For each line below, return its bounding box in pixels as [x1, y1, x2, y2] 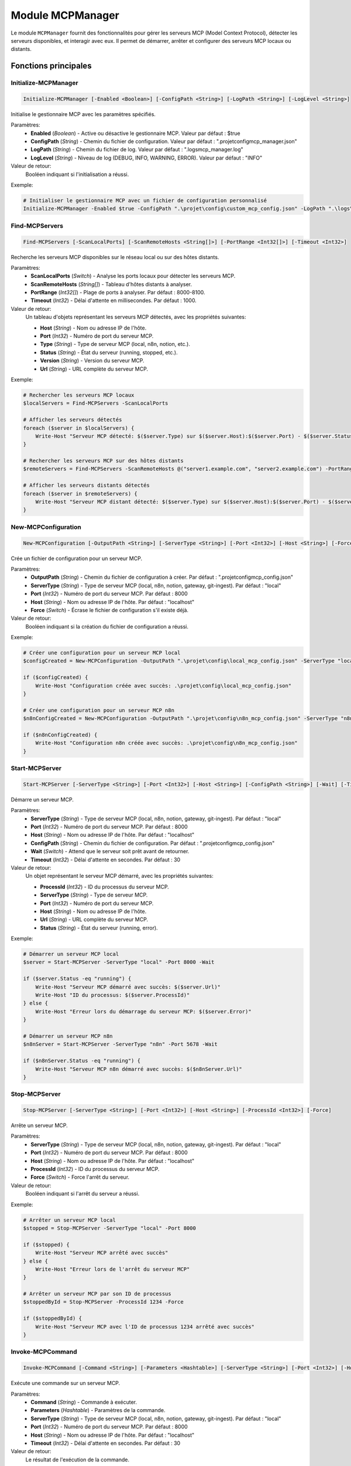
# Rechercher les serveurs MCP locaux [23, 392, 135, 398]
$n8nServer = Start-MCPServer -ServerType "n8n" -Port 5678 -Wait [23, 1041, 218, 1048]
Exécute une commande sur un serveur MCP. [11, 1380, 121, 1387]
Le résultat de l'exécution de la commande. [25, 1456, 130, 1463]
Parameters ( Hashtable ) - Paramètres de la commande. [30, 1407, 166, 1414]
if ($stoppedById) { [23, 1315, 82, 1322]
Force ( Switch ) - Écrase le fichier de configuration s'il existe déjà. [30, 606, 189, 613]
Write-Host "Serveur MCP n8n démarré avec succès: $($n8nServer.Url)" [35, 1065, 243, 1073]
